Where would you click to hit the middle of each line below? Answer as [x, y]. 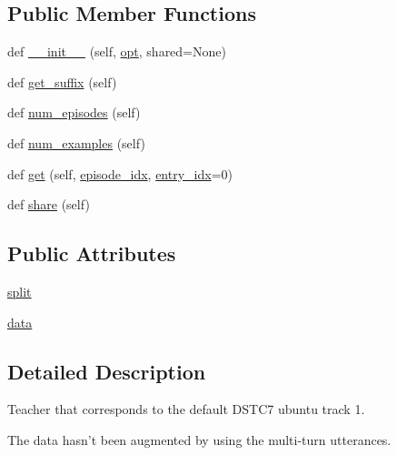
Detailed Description [107, 371]
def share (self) [49, 204]
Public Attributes [92, 253]
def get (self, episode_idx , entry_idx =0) [120, 173]
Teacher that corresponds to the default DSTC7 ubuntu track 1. [186, 409]
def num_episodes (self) [74, 112]
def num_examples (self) [76, 142]
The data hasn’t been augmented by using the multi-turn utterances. [199, 439]
